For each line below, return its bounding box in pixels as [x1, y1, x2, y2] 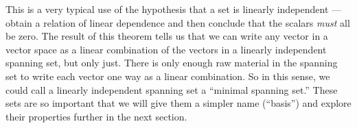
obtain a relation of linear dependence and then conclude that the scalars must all [5, 15, 350, 29]
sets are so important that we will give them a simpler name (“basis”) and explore [5, 96, 352, 110]
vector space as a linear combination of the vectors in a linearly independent [5, 42, 327, 56]
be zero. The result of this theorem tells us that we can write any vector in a [5, 29, 328, 43]
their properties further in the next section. [5, 109, 187, 123]
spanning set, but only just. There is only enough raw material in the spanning [5, 55, 338, 70]
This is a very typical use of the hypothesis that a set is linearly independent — [5, 2, 342, 16]
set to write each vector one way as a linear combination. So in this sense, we [5, 68, 330, 83]
